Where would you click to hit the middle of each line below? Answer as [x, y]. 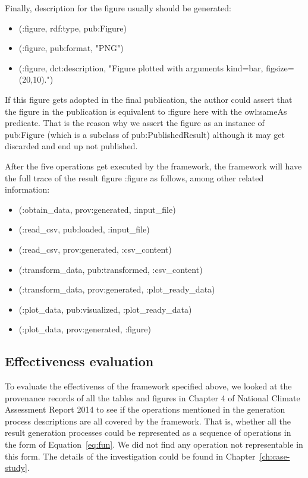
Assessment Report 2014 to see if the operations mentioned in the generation [145, 409]
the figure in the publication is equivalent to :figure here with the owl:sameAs [146, 111]
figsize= [280, 67]
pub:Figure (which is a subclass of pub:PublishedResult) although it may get [145, 134]
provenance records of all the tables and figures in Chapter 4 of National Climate [153, 397]
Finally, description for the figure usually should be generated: [118, 8]
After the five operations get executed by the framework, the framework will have [153, 166]
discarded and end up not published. [71, 146]
